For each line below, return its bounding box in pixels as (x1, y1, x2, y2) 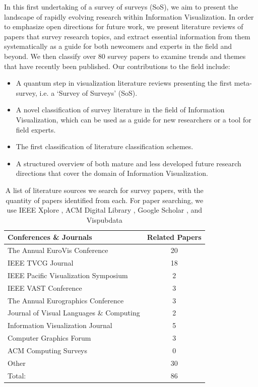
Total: (8, 370, 26, 380)
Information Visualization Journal (8, 320, 112, 331)
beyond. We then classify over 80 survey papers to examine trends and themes (4, 50, 246, 61)
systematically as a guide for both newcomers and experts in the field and (4, 41, 232, 51)
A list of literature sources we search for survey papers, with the (5, 184, 204, 195)
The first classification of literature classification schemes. (16, 141, 193, 152)
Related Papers (147, 232, 202, 242)
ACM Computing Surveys (8, 345, 88, 355)
